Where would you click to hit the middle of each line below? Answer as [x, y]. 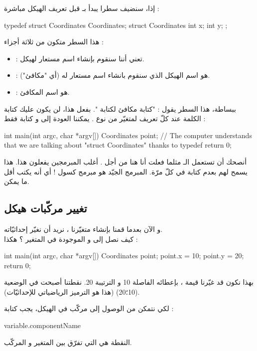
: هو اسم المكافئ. [43, 91]
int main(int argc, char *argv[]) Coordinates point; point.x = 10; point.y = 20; [124, 256]
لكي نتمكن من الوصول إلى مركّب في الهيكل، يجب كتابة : [89, 308]
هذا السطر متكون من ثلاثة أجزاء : [54, 42]
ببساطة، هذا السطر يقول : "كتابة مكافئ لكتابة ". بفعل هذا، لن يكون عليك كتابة [120, 108]
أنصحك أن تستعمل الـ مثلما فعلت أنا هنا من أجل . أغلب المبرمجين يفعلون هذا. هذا [126, 161]
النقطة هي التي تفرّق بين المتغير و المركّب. [68, 342]
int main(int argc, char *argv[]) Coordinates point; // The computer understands [128, 135]
